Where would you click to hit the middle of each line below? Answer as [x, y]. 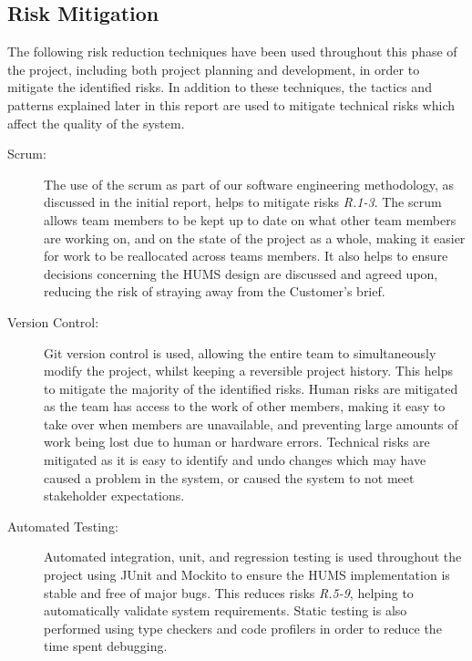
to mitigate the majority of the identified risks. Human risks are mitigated [251, 388]
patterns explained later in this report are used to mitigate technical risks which [231, 104]
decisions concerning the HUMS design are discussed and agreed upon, [241, 273]
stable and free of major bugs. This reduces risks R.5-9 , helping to [229, 592]
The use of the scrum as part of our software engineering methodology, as [249, 184]
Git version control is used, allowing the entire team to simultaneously [240, 352]
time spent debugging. [106, 646]
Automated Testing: [63, 526]
